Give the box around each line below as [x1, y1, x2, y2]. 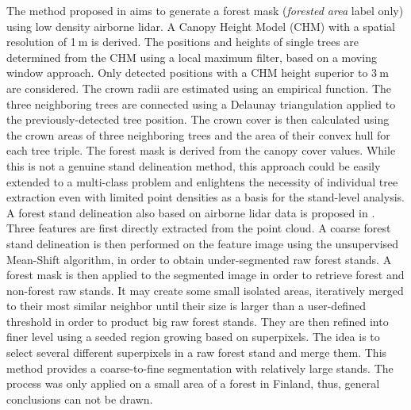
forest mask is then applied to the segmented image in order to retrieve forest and [6, 266, 405, 283]
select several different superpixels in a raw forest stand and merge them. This [6, 344, 387, 361]
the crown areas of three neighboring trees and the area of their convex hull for [6, 126, 390, 143]
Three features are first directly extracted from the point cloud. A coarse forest [6, 220, 391, 236]
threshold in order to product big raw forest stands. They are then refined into [6, 312, 389, 329]
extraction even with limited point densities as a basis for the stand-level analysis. [6, 189, 405, 205]
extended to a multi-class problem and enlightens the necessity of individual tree [6, 173, 398, 190]
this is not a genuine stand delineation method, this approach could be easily [6, 157, 381, 174]
